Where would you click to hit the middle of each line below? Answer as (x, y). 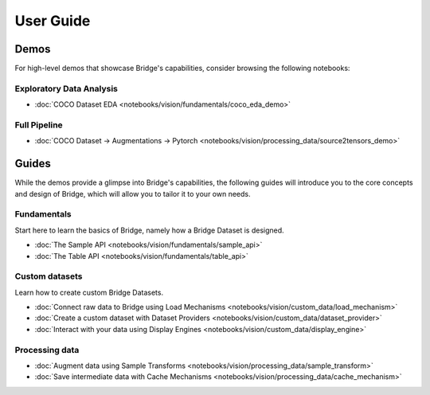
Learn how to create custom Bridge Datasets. (89, 292)
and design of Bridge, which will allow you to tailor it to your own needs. (133, 194)
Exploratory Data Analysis (66, 88)
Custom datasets (49, 276)
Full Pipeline (39, 125)
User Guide (53, 21)
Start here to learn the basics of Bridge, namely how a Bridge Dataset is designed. (149, 230)
